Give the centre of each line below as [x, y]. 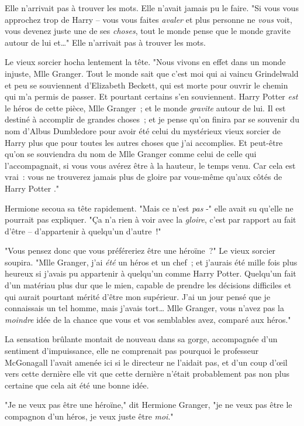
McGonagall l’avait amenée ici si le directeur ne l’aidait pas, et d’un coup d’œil [146, 362]
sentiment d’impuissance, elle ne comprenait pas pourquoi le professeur [132, 351]
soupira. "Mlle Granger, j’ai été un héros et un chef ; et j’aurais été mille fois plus [151, 262]
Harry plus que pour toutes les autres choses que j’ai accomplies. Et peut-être [144, 142]
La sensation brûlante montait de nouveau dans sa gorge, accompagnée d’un [141, 339]
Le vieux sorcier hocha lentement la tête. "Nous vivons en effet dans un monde [145, 62]
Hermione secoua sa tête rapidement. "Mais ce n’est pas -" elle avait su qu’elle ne [149, 208]
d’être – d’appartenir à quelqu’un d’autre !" [83, 231]
